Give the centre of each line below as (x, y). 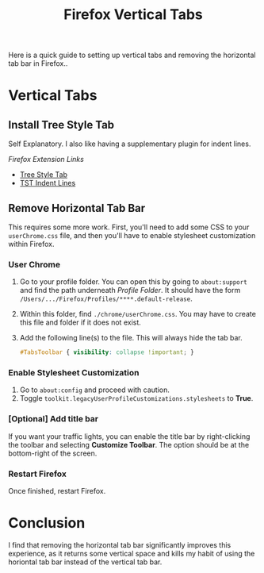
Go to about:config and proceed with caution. (95, 390)
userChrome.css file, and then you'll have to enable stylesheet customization (132, 235)
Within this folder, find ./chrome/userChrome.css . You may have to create (138, 314)
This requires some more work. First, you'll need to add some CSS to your (129, 227)
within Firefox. (31, 244)
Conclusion (47, 523)
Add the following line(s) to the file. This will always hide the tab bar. (131, 338)
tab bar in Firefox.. (38, 63)
